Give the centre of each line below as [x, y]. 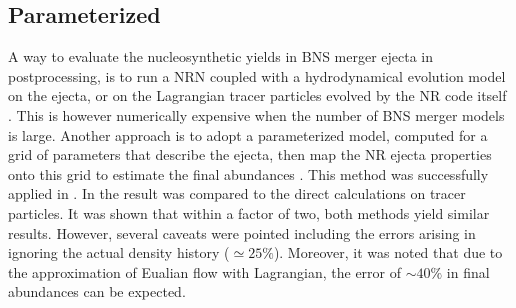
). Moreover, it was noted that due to [388, 252]
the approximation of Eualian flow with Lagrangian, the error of [205, 271]
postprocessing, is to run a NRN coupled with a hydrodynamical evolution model [257, 75]
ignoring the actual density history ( [119, 252]
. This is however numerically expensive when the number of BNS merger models [256, 114]
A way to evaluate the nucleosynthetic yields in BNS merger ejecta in [221, 56]
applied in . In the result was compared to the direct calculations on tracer [237, 193]
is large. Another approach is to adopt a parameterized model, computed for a [248, 134]
